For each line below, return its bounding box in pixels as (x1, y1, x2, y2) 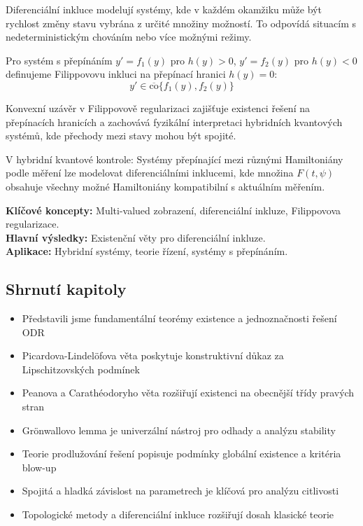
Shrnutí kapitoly (6, 278, 127, 300)
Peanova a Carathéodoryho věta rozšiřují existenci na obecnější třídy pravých (22, 385, 355, 400)
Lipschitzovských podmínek (22, 361, 140, 376)
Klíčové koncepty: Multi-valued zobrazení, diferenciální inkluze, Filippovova (6, 202, 341, 217)
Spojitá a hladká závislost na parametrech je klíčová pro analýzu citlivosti (22, 483, 339, 498)
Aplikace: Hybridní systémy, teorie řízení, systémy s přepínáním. (6, 244, 288, 258)
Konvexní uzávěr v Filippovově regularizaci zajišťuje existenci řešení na (6, 100, 310, 115)
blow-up (22, 459, 57, 474)
